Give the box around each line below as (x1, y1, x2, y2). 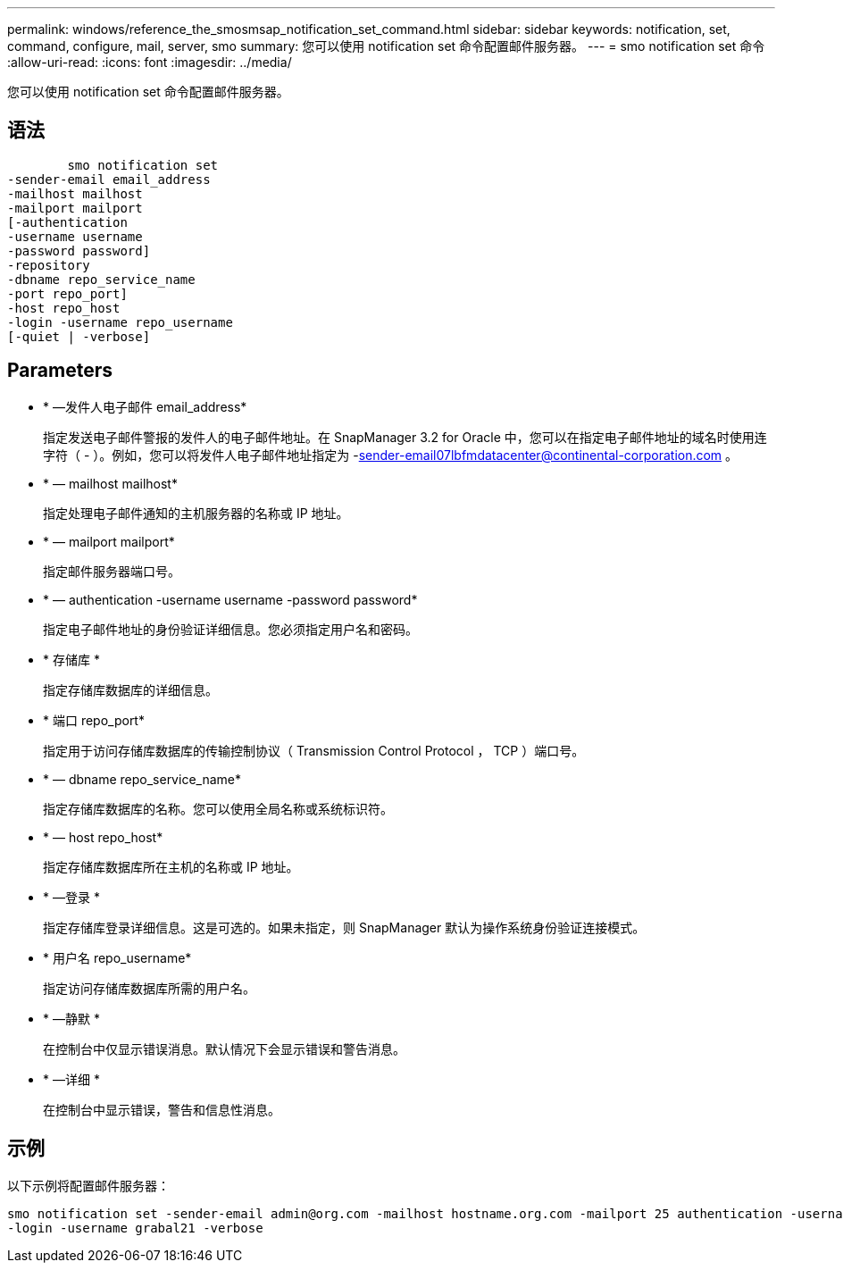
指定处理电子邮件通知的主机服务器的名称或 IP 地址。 (43, 505, 349, 521)
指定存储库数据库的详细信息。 (43, 681, 218, 698)
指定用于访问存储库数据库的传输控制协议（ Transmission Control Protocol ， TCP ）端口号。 (43, 742, 585, 758)
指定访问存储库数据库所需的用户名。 (43, 980, 255, 996)
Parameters (7, 359, 113, 382)
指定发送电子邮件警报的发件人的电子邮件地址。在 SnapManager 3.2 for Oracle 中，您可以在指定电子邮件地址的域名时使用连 (43, 429, 767, 445)
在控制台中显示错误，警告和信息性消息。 (43, 1101, 280, 1117)
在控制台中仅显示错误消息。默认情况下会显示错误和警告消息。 (43, 1040, 405, 1057)
